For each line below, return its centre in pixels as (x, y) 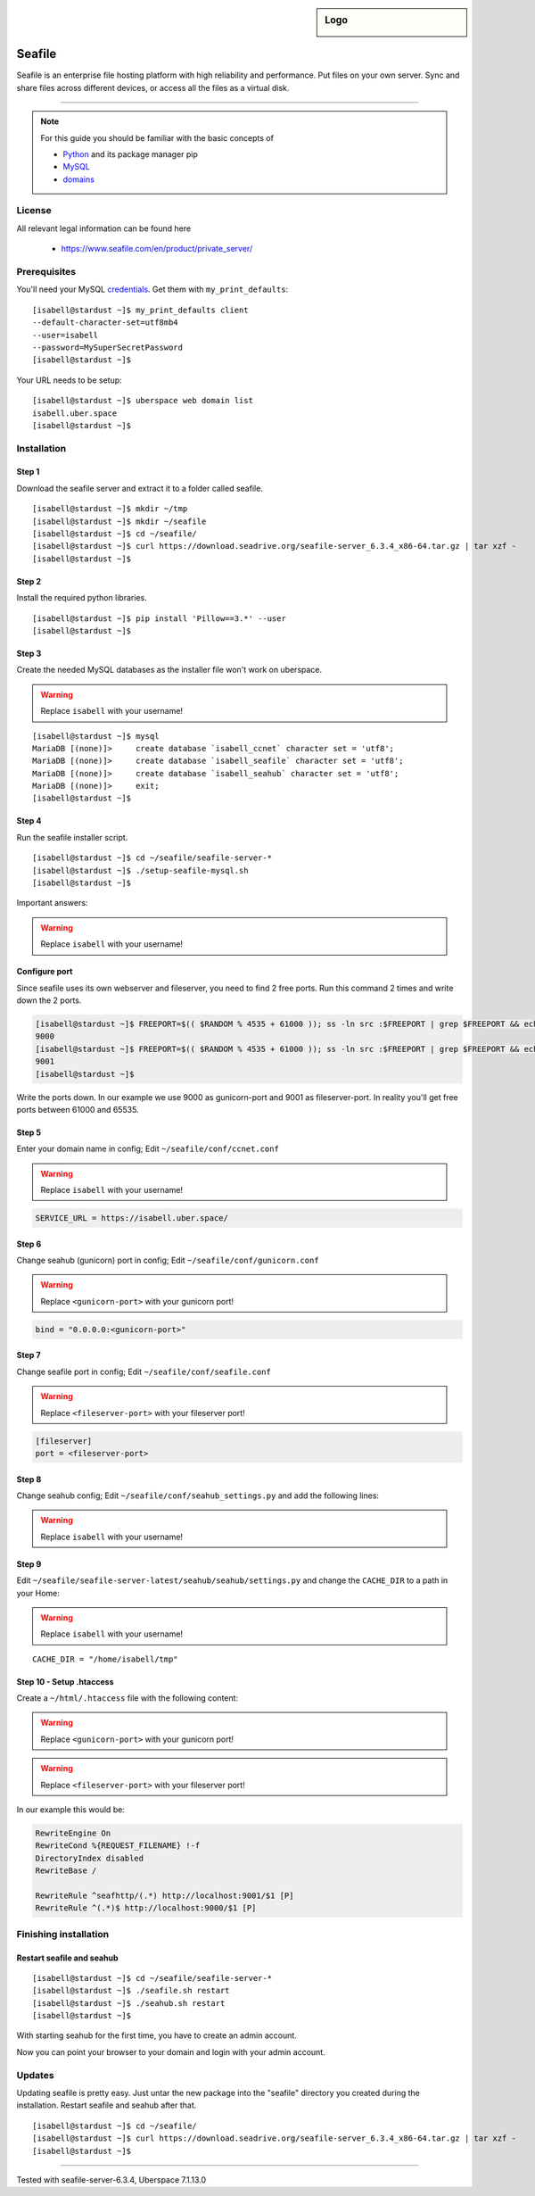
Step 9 (29, 1564)
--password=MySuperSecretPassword (107, 347)
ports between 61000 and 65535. (78, 1109)
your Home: (38, 1593)
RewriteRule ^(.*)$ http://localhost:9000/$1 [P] (146, 1908)
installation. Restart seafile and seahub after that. (107, 2105)
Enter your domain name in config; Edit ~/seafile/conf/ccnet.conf (148, 1149)
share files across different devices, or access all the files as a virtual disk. (153, 87)
